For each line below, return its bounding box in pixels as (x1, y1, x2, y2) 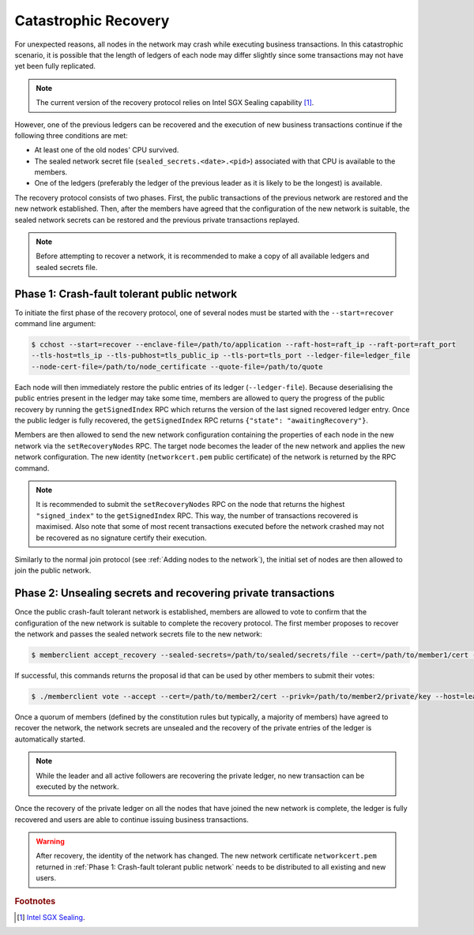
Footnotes (14, 896, 56, 907)
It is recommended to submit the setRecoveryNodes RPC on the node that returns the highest (36, 500, 345, 509)
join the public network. (14, 565, 92, 576)
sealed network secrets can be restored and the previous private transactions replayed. (14, 215, 300, 224)
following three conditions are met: (14, 130, 128, 140)
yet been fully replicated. (14, 62, 96, 71)
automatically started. (14, 734, 86, 744)
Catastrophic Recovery (14, 12, 170, 29)
